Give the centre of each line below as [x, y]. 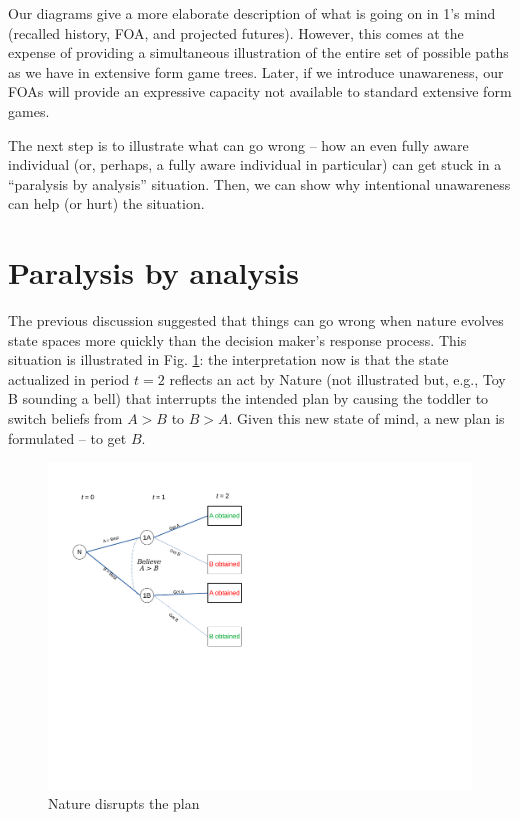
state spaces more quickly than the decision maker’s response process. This [237, 339]
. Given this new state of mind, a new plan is [366, 418]
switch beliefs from [65, 418]
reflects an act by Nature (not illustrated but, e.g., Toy [337, 378]
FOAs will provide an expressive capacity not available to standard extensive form [260, 91]
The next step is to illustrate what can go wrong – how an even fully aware [238, 144]
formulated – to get [67, 437]
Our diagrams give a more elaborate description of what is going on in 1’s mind [252, 13]
